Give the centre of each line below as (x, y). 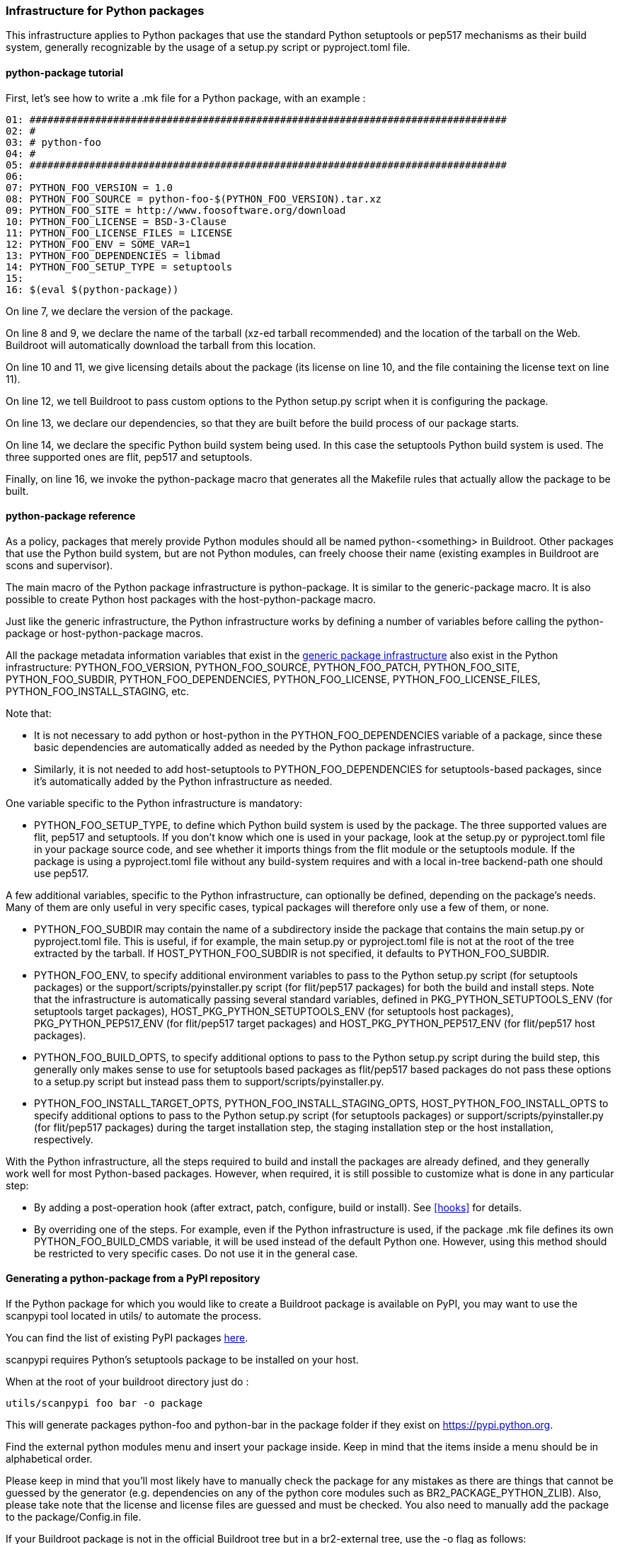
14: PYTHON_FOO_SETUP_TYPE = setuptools (119, 267)
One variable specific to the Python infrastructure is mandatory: (154, 803)
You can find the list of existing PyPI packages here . (127, 1338)
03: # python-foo (53, 142)
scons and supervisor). (59, 565)
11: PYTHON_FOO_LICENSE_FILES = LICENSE (119, 233)
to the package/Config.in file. (74, 1517)
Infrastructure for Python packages (105, 11)
